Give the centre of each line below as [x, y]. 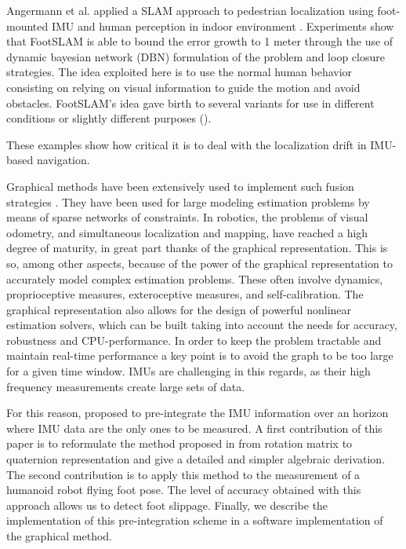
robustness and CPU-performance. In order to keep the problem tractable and [194, 340]
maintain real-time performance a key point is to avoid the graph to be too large [200, 355]
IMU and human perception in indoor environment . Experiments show [223, 26]
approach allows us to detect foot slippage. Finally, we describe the [167, 505]
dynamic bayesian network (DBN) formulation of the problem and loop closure [196, 56]
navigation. [63, 160]
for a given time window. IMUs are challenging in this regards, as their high [188, 371]
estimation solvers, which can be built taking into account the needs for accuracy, [202, 325]
